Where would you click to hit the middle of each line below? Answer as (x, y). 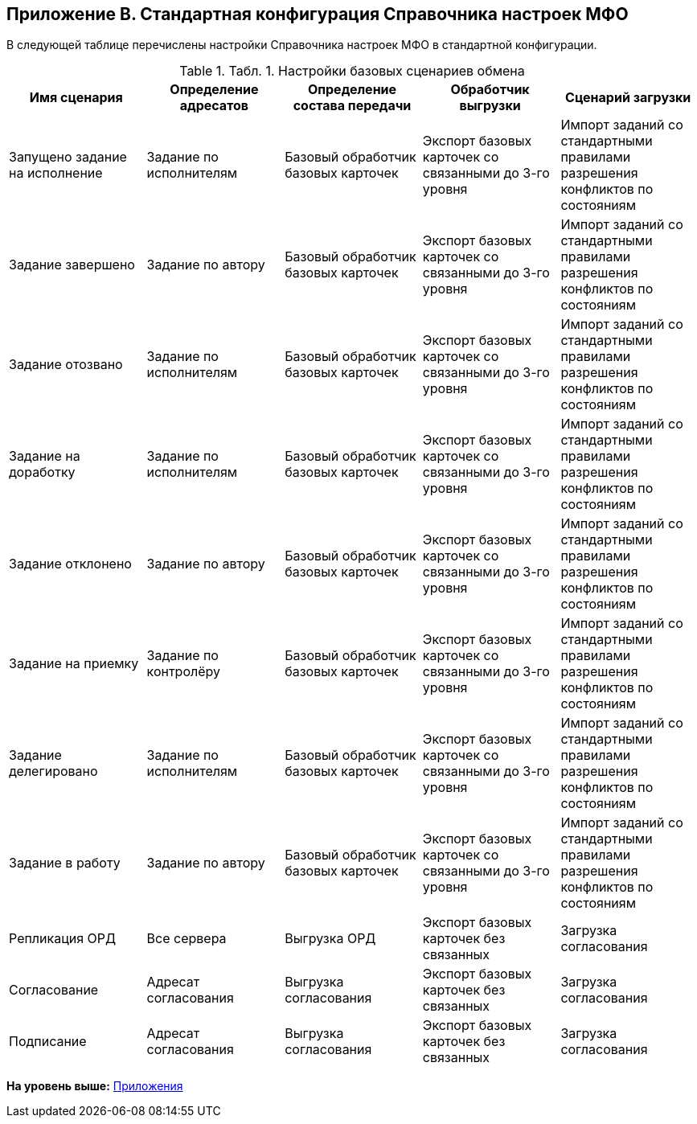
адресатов (214, 106)
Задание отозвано (66, 365)
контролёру (184, 672)
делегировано (53, 771)
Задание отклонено (70, 564)
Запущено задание (68, 157)
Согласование (54, 990)
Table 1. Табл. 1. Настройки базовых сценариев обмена (352, 71)
